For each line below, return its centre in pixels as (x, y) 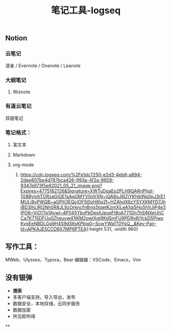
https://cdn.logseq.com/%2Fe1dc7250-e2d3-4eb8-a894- (81, 175)
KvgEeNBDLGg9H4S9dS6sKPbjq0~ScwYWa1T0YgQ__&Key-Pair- (88, 224)
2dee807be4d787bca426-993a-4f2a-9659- (67, 180)
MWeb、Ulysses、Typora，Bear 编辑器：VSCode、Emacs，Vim (73, 260)
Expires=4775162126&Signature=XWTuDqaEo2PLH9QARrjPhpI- (87, 191)
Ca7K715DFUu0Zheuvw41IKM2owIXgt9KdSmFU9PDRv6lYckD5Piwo (92, 218)
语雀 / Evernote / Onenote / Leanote (43, 66)
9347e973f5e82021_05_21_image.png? (61, 186)
